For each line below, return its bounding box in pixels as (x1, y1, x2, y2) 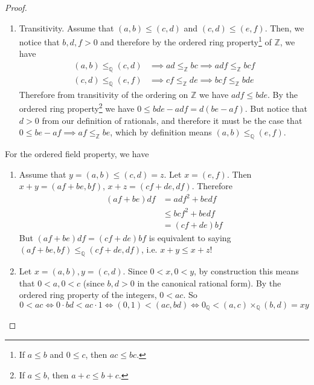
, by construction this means (194, 265, 299, 277)
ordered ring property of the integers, (19, 288, 157, 301)
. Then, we (264, 21, 304, 34)
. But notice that (245, 102, 308, 114)
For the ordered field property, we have (5, 147, 149, 160)
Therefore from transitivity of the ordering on (19, 88, 188, 100)
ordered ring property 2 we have (19, 100, 135, 114)
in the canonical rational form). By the (137, 276, 281, 289)
